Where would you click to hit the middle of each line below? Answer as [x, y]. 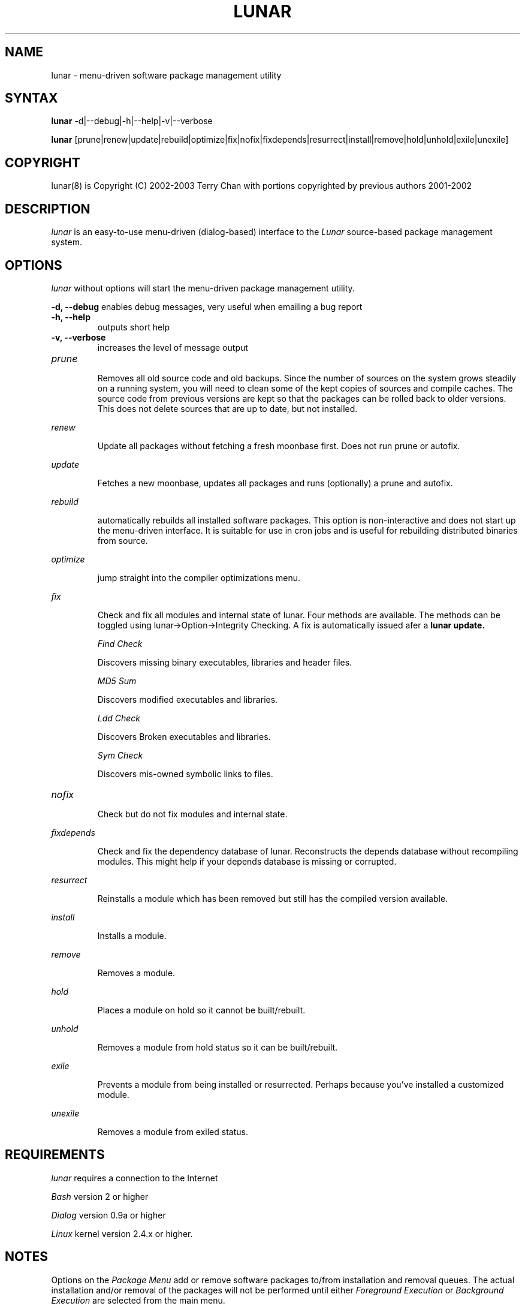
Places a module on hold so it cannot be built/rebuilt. [201, 1010]
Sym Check [120, 755]
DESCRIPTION [48, 209]
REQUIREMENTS [55, 1155]
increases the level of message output [173, 347]
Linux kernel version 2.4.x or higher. [122, 1233]
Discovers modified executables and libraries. [188, 699]
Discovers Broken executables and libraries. [184, 736]
